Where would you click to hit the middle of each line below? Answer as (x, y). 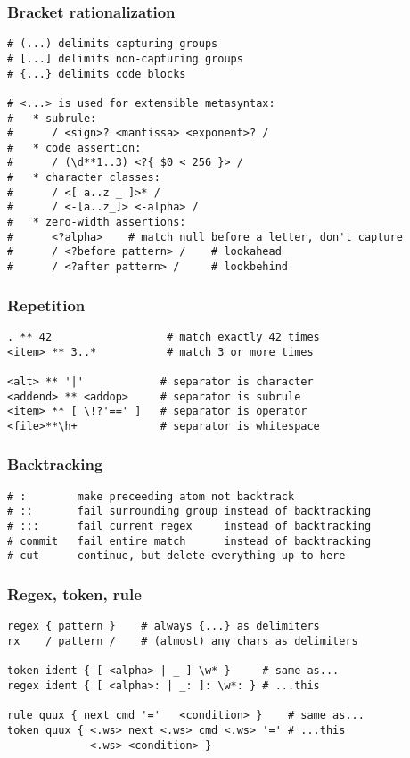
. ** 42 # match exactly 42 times (164, 337)
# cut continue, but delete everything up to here (176, 556)
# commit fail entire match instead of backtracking (189, 541)
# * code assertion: (74, 148)
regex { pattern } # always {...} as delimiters (164, 626)
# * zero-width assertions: (97, 222)
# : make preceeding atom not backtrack (151, 496)
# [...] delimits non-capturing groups (125, 58)
